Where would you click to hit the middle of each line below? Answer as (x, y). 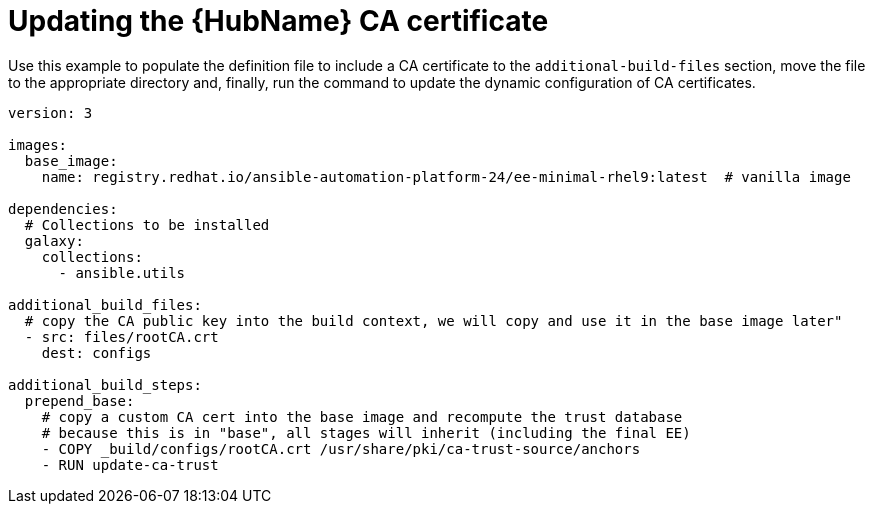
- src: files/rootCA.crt (121, 336)
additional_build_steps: (105, 384)
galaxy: (54, 240)
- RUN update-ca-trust (130, 464)
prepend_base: (79, 400)
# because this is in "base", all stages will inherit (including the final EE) (366, 432)
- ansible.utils (122, 272)
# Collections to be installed (147, 224)
